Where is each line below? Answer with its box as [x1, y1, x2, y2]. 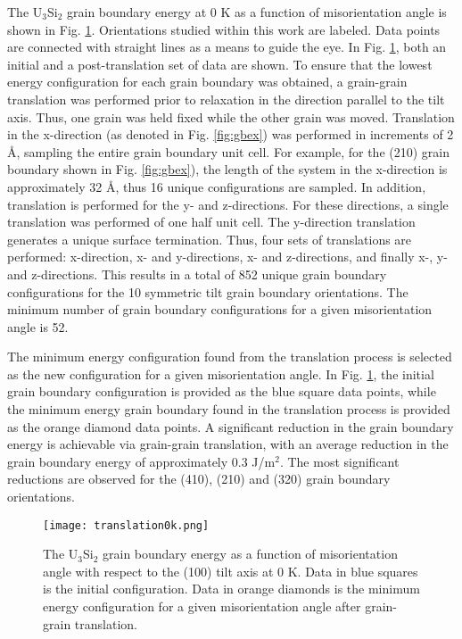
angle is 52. [7, 317, 69, 336]
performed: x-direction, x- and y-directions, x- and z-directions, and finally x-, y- [7, 247, 448, 266]
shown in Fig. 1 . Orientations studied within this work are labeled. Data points [7, 20, 441, 38]
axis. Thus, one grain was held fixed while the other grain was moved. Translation [7, 107, 455, 126]
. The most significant [279, 452, 400, 470]
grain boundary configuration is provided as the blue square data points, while [7, 382, 436, 401]
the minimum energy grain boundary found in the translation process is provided [7, 400, 450, 419]
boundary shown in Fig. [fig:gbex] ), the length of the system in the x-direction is [7, 160, 448, 178]
